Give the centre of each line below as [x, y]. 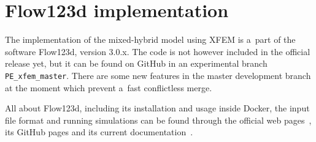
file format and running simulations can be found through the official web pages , [158, 120]
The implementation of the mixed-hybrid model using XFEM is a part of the [150, 39]
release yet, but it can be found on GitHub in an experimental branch [136, 63]
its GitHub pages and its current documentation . [99, 132]
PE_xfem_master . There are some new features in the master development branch [158, 75]
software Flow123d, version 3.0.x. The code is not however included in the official [158, 51]
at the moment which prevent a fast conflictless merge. [109, 87]
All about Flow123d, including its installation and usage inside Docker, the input [157, 108]
